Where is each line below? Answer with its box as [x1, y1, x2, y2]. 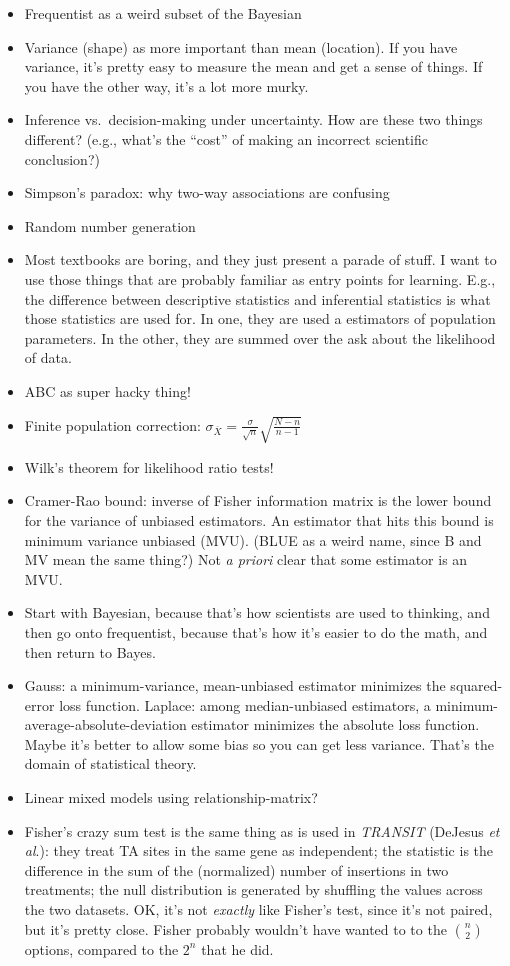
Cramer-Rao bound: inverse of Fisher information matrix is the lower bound [24, 490, 492, 511]
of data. [24, 347, 72, 368]
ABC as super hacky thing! [24, 380, 191, 401]
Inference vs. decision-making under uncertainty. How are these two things [24, 109, 483, 130]
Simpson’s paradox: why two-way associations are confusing [24, 182, 390, 203]
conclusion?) [24, 148, 100, 169]
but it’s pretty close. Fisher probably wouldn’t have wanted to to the [24, 918, 447, 939]
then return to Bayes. [24, 641, 156, 662]
